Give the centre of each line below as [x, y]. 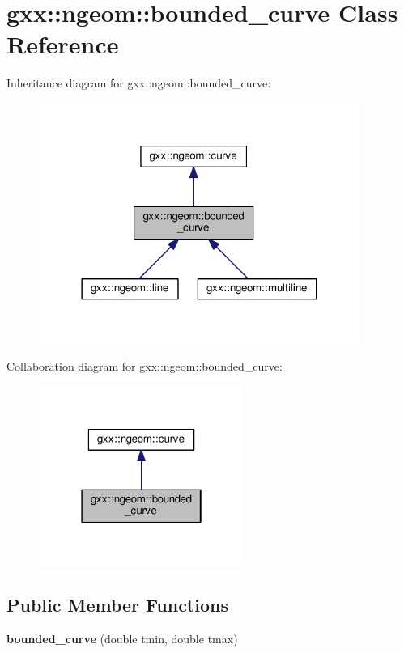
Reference [63, 44]
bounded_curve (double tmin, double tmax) [122, 639]
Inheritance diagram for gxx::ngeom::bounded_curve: [139, 83]
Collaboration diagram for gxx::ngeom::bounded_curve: [145, 366]
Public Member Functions [117, 605]
